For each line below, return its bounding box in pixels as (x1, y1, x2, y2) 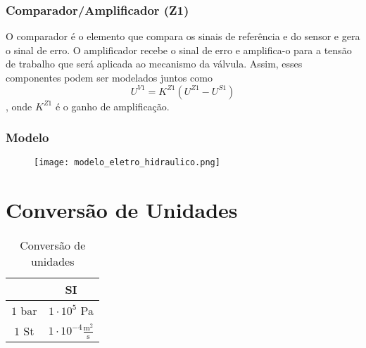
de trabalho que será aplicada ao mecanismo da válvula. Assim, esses (6, 56, 303, 71)
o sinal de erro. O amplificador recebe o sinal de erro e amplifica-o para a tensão (6, 42, 352, 57)
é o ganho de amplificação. (55, 98, 170, 113)
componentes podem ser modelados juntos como (6, 70, 213, 84)
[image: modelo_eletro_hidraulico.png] (34, 157, 220, 168)
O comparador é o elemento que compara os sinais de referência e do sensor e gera (6, 29, 360, 44)
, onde (6, 98, 32, 113)
